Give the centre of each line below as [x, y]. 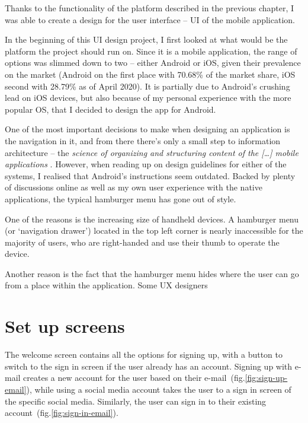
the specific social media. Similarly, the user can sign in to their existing [136, 401]
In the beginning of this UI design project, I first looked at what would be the [146, 39]
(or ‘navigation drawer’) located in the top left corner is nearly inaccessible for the [154, 230]
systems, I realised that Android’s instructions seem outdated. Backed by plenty [150, 175]
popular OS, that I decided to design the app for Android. [110, 109]
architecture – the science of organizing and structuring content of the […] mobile [152, 152]
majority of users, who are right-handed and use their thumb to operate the [142, 242]
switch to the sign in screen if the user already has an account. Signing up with [149, 366]
